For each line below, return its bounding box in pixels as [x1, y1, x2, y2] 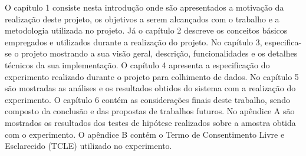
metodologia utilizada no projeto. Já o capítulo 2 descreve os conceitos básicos [5, 24, 288, 36]
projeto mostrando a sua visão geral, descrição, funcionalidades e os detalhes [21, 47, 298, 59]
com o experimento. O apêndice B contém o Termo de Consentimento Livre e [5, 128, 285, 140]
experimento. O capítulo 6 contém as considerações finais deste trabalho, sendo [5, 93, 290, 105]
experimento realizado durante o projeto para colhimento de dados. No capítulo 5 [5, 70, 299, 82]
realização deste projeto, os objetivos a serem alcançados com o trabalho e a [5, 12, 279, 25]
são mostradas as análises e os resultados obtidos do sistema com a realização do [5, 82, 296, 94]
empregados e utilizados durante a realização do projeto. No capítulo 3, [5, 35, 262, 48]
